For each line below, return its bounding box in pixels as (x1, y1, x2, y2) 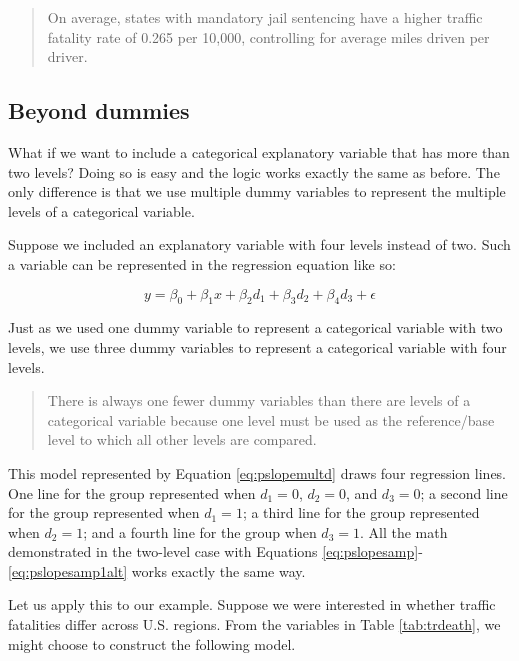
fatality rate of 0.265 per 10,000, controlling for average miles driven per (47, 26, 490, 47)
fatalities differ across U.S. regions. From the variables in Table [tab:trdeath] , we (8, 614, 501, 635)
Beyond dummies (8, 95, 190, 126)
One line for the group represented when (8, 482, 256, 503)
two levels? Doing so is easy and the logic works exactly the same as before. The (8, 161, 500, 182)
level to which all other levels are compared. (47, 429, 317, 450)
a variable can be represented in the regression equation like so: (8, 253, 396, 274)
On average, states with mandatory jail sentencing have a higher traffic (47, 7, 483, 27)
